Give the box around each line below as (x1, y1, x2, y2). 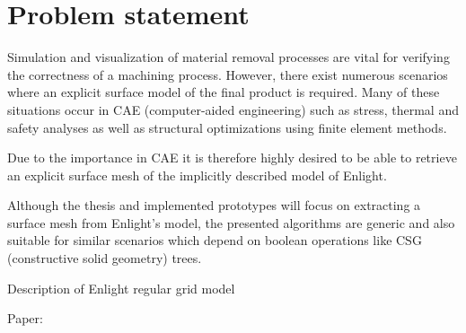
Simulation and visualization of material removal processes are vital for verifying (7, 48, 450, 66)
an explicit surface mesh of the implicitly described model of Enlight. (7, 165, 387, 184)
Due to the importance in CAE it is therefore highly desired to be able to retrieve (7, 148, 457, 167)
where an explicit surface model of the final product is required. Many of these (7, 83, 440, 101)
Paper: (7, 309, 43, 328)
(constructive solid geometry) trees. (7, 249, 202, 267)
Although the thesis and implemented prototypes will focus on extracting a (7, 196, 421, 215)
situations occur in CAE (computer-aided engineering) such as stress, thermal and (7, 100, 459, 118)
